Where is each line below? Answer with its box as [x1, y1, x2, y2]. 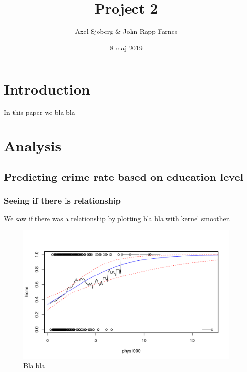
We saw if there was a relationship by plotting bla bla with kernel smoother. [4, 213, 231, 224]
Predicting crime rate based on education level [4, 169, 244, 184]
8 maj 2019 [110, 42, 143, 52]
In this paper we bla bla [4, 107, 75, 117]
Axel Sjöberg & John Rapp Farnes [75, 26, 178, 36]
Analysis [4, 136, 62, 156]
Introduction [4, 79, 90, 99]
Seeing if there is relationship [4, 194, 121, 206]
